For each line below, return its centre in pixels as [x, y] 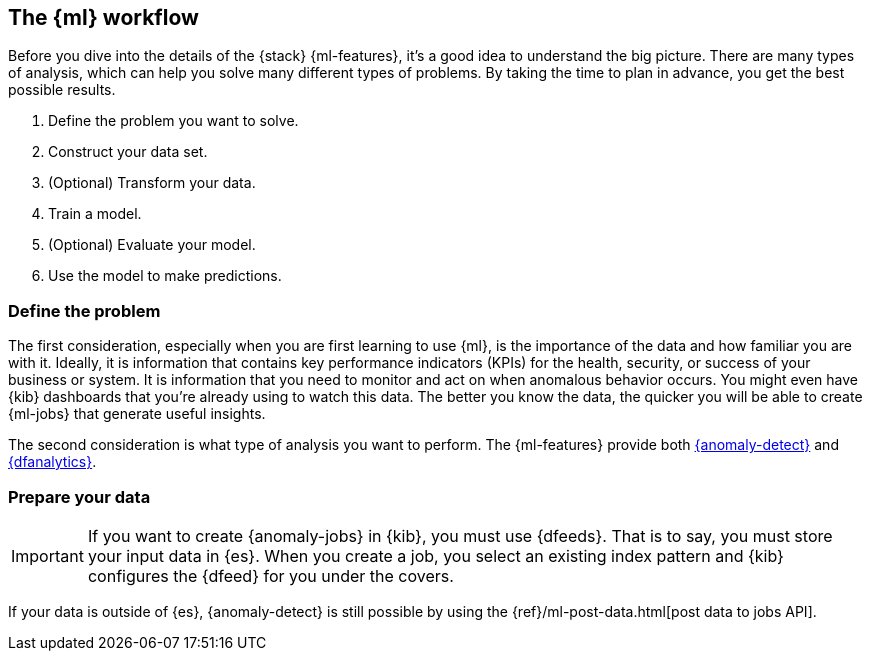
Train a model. [95, 214]
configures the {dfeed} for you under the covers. [270, 575]
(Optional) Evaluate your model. [152, 245]
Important [47, 555]
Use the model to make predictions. [165, 276]
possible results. [62, 90]
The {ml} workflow [103, 17]
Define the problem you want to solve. [173, 121]
